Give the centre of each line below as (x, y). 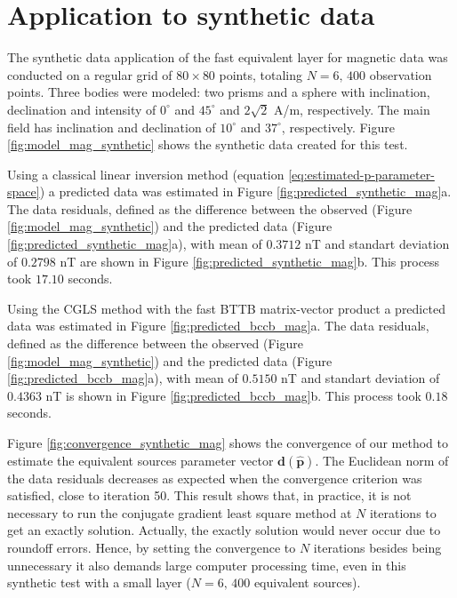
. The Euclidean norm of (382, 460)
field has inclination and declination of (112, 127)
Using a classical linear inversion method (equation (146, 174)
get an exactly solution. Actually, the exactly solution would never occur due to (224, 530)
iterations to (403, 512)
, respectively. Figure (338, 127)
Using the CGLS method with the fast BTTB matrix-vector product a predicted (226, 308)
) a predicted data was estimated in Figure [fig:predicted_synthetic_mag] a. (245, 191)
